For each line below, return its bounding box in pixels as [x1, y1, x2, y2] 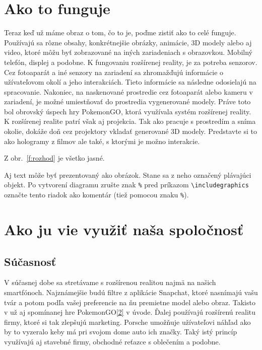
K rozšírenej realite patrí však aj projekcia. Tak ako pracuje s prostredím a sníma [4, 116, 256, 126]
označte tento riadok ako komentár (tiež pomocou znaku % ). [4, 189, 189, 200]
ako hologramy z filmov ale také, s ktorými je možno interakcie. [4, 135, 200, 146]
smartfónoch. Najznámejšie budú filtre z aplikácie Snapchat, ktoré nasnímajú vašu [4, 287, 258, 297]
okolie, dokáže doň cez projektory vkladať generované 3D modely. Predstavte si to [4, 126, 257, 136]
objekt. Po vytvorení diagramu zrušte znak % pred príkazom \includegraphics [4, 179, 249, 190]
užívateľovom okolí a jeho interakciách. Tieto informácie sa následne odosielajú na [4, 77, 256, 87]
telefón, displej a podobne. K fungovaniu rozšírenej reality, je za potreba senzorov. [4, 56, 257, 67]
